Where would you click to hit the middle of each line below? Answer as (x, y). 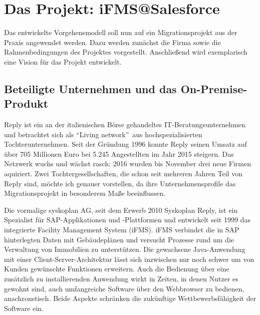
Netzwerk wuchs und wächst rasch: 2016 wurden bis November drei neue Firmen (128, 164)
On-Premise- (214, 88)
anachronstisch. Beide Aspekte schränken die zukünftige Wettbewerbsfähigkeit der (130, 298)
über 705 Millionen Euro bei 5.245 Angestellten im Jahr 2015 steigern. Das (119, 153)
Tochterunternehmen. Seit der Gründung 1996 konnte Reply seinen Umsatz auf (125, 144)
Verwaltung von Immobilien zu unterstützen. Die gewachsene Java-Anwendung (125, 249)
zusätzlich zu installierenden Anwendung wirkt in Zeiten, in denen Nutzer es (121, 278)
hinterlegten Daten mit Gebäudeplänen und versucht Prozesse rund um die (119, 239)
